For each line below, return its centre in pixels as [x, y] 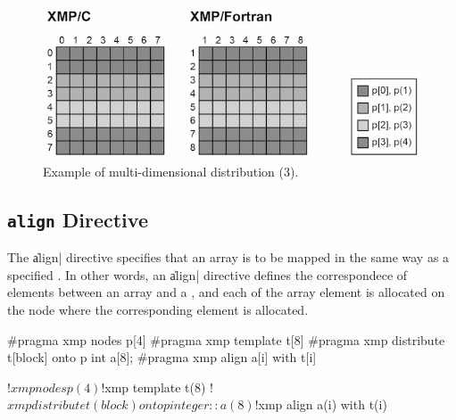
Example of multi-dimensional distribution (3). [171, 171]
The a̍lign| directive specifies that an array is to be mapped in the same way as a [228, 257]
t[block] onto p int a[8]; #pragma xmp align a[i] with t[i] [162, 357]
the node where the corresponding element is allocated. [158, 310]
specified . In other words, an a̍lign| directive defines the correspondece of [207, 274]
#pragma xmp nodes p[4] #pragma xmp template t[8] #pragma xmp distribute [226, 339]
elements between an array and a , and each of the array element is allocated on [226, 292]
